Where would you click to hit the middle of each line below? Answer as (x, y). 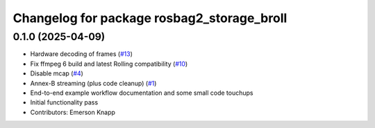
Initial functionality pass (64, 102)
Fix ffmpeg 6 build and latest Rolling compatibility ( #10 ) (109, 64)
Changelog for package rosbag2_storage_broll (150, 18)
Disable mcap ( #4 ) (57, 73)
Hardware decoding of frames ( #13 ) (82, 54)
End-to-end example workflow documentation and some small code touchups (142, 93)
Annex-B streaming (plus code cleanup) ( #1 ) (93, 83)
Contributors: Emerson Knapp (73, 112)
